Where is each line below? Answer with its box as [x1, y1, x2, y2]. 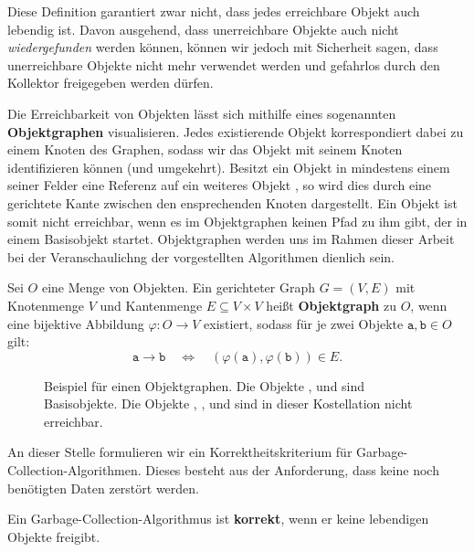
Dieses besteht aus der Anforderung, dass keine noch [145, 461, 439, 480]
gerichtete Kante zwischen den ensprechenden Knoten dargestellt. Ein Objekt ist [7, 193, 458, 212]
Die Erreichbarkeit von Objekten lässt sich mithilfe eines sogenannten [7, 103, 396, 122]
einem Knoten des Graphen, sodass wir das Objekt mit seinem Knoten [7, 140, 403, 159]
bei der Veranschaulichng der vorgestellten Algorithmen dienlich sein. [7, 247, 395, 266]
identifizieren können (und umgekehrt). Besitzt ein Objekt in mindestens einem [7, 157, 450, 176]
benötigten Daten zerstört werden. [7, 478, 199, 497]
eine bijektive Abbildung [7, 313, 144, 333]
